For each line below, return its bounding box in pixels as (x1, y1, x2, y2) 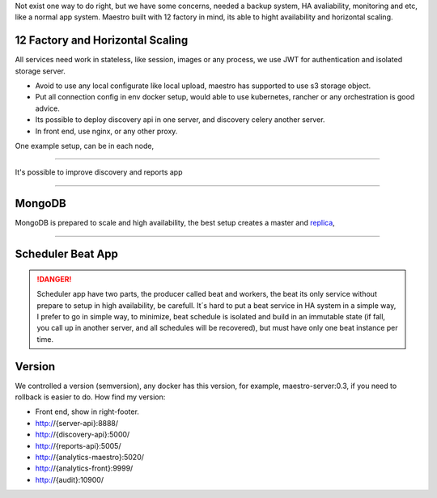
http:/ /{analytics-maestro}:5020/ (35, 452, 145, 462)
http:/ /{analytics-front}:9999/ (35, 463, 134, 473)
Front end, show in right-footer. (35, 407, 139, 416)
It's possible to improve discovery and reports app (15, 167, 183, 177)
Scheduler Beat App (15, 247, 119, 261)
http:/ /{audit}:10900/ (35, 475, 104, 484)
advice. (35, 103, 60, 113)
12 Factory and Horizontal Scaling (15, 33, 189, 48)
